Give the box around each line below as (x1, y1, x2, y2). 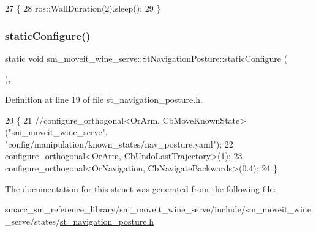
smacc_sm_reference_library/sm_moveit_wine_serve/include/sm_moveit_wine (5, 203, 311, 215)
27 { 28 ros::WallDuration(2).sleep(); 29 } (5, 2, 161, 14)
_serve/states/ (5, 214, 61, 227)
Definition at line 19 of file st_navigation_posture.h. (5, 93, 203, 105)
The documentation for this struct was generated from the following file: (5, 182, 276, 195)
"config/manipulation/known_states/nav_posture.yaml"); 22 (5, 137, 233, 150)
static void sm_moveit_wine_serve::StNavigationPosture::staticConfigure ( (5, 51, 288, 64)
